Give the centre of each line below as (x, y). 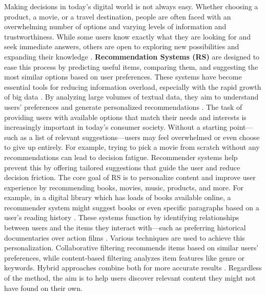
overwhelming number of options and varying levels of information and (115, 26)
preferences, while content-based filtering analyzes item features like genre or (125, 257)
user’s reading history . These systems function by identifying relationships (122, 217)
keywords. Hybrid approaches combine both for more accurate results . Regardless (133, 268)
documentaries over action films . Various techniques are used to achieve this (125, 237)
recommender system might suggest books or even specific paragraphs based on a (132, 207)
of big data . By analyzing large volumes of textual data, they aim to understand (131, 97)
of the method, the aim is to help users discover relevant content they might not (130, 278)
